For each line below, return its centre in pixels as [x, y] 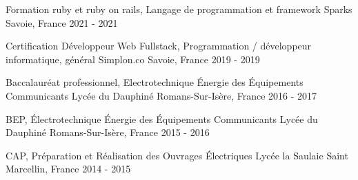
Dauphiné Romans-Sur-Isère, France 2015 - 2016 [108, 132]
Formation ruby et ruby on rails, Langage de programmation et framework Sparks [179, 9]
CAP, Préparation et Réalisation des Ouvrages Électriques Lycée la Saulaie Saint [177, 155]
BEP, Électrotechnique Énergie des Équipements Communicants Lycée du [162, 119]
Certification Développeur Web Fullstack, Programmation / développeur [159, 46]
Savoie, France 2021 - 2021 [62, 22]
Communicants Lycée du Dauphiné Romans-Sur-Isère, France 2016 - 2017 [161, 95]
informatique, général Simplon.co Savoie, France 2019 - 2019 [133, 59]
